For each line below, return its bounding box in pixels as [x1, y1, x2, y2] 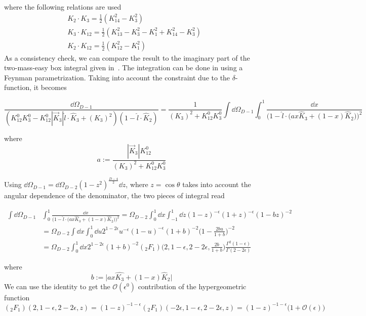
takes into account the [182, 179, 251, 190]
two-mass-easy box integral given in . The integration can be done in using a [4, 62, 243, 73]
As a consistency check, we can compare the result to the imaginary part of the [4, 52, 250, 63]
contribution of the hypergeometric [138, 281, 247, 291]
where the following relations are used [4, 2, 121, 12]
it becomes [33, 82, 67, 93]
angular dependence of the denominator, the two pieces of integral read [4, 190, 225, 201]
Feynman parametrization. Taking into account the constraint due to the [4, 72, 230, 82]
